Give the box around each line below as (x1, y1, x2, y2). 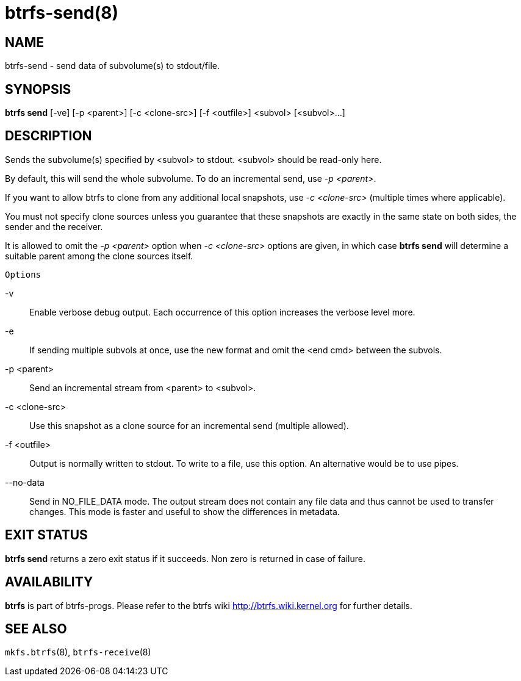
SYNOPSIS (5, 81, 71, 97)
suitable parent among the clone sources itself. (5, 250, 193, 261)
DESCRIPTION (5, 128, 92, 144)
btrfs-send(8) (5, 2, 119, 23)
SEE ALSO (5, 621, 67, 636)
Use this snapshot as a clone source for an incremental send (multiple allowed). (29, 420, 349, 431)
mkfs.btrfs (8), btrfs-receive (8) (5, 647, 151, 658)
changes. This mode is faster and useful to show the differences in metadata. (29, 506, 340, 517)
